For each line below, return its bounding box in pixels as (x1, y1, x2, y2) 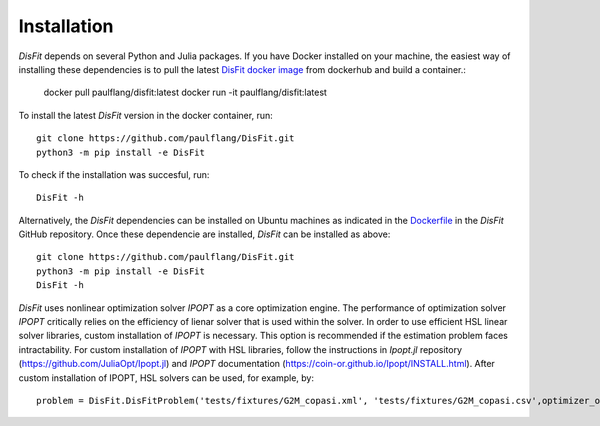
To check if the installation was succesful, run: (18, 168, 210, 180)
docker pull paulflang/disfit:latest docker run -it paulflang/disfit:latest (43, 86, 327, 99)
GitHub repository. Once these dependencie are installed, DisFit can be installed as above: (18, 228, 391, 240)
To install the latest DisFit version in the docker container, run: (18, 109, 274, 121)
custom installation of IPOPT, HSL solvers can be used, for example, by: (18, 371, 315, 384)
